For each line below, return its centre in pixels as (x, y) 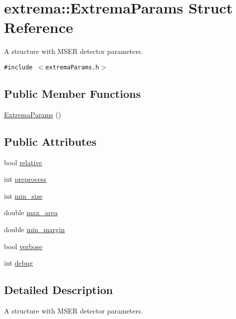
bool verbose (23, 246)
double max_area (31, 212)
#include (18, 67)
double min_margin (34, 229)
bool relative (23, 162)
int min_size (23, 195)
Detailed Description (59, 290)
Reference (39, 27)
